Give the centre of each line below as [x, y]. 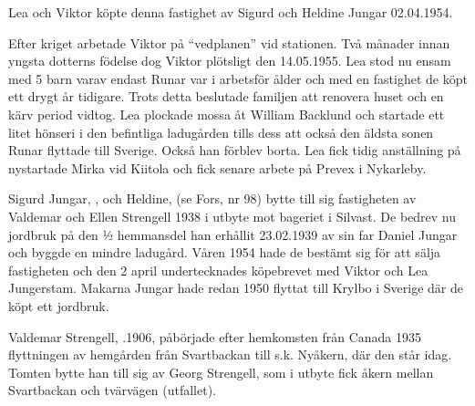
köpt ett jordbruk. [59, 305]
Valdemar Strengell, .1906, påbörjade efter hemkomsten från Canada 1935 [215, 336]
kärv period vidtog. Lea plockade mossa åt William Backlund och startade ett [227, 114]
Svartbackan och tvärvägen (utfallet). [112, 390]
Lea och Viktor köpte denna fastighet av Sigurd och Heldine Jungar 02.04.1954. [231, 12]
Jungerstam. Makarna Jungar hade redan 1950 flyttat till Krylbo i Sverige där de [236, 288]
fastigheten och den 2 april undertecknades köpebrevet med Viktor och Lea [218, 270]
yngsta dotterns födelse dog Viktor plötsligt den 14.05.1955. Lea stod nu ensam [230, 61]
